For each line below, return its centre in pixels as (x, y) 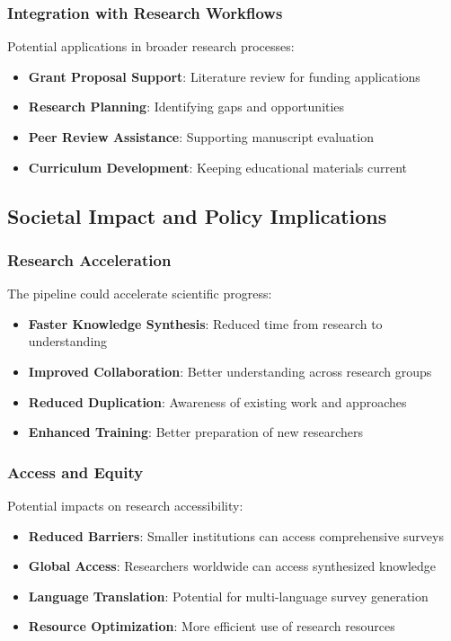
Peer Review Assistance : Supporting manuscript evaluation (201, 137)
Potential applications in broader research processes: (151, 46)
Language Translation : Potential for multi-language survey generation (228, 596)
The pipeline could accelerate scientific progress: (140, 294)
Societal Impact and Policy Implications (197, 215)
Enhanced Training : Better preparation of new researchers (196, 432)
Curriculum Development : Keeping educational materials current (218, 167)
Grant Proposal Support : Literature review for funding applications (224, 76)
